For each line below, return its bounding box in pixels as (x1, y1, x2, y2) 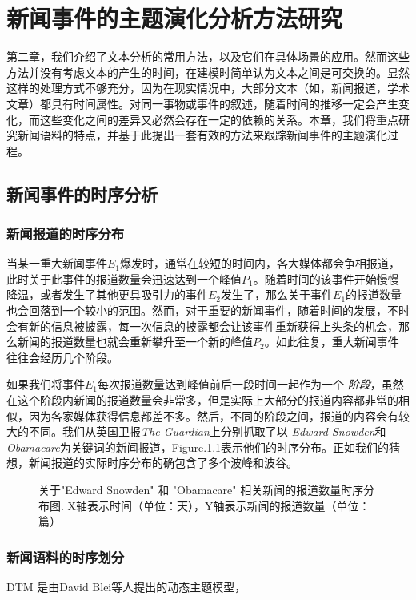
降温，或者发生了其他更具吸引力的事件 (6, 286, 208, 303)
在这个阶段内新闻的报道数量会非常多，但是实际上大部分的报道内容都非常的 (6, 392, 398, 409)
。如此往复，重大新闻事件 (264, 333, 399, 350)
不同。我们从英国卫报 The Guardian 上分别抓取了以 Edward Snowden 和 (28, 423, 386, 440)
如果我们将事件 (6, 376, 85, 393)
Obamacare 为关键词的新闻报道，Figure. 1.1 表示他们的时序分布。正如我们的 (6, 438, 390, 455)
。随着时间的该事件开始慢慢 (253, 270, 399, 287)
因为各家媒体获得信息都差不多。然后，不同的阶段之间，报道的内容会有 (28, 407, 398, 424)
